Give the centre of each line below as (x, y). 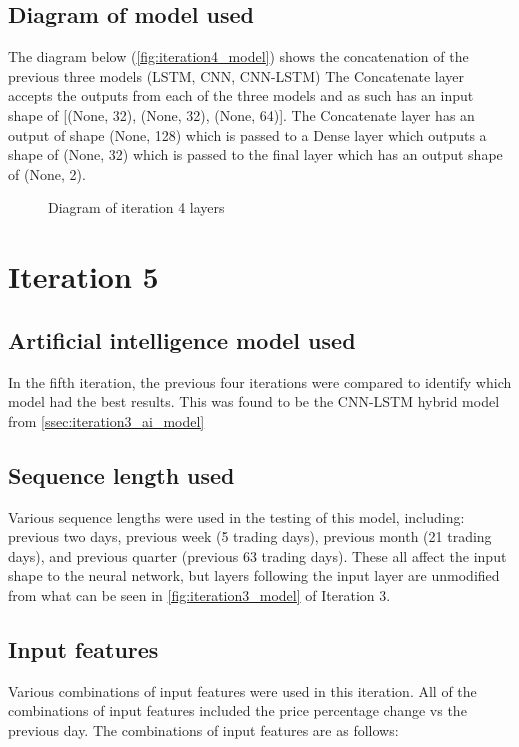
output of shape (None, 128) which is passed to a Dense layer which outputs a (247, 134)
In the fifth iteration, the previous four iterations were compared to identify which (260, 381)
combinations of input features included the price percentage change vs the (237, 710)
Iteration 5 (83, 276)
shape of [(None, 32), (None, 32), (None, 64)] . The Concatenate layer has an (241, 114)
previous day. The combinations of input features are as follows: (203, 729)
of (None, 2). (47, 173)
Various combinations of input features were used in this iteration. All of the (242, 690)
